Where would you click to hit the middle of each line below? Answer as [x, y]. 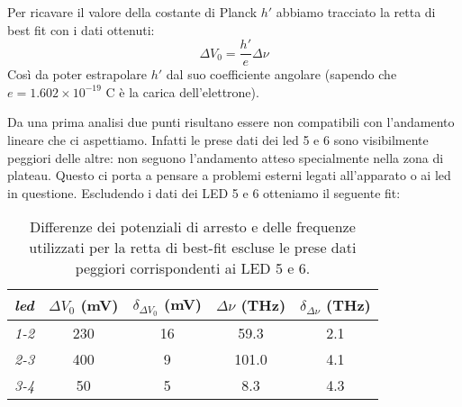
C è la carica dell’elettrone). [182, 91]
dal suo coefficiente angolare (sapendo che [281, 74]
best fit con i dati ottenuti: [81, 29]
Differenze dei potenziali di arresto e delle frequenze [192, 227]
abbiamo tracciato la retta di [356, 12]
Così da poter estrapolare [77, 74]
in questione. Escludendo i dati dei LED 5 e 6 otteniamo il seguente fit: [204, 192]
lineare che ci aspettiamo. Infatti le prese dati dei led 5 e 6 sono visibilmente [218, 140]
